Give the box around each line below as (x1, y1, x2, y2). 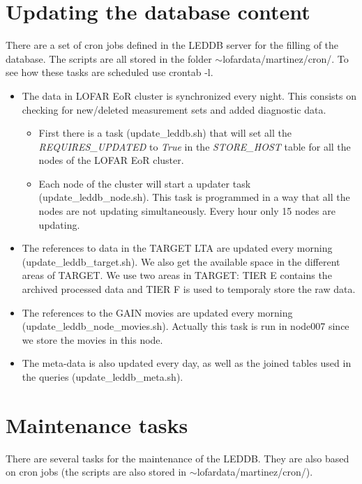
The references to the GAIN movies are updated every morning (22, 305, 293, 319)
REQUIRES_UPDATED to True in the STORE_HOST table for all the (38, 139, 351, 153)
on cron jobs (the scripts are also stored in (6, 464, 187, 479)
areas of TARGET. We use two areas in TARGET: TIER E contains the (22, 268, 332, 282)
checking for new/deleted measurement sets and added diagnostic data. (22, 102, 326, 116)
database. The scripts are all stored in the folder (6, 51, 212, 66)
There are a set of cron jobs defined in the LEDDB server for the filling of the (6, 38, 339, 52)
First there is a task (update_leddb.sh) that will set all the (38, 126, 292, 140)
